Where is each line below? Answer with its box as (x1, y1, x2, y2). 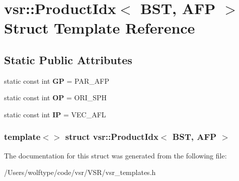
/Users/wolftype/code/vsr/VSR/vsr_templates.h (4, 167, 156, 177)
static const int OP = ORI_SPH (4, 92, 107, 103)
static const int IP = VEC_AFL (4, 109, 106, 119)
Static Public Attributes (4, 52, 132, 67)
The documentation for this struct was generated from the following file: (4, 150, 227, 160)
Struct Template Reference (4, 18, 195, 38)
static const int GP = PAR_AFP (4, 75, 109, 86)
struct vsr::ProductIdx (65, 130, 158, 143)
